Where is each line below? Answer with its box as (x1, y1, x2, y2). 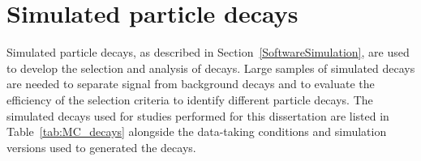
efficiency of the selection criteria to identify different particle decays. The (6, 91, 373, 108)
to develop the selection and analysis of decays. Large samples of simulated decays (6, 59, 415, 76)
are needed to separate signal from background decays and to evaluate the (6, 75, 375, 92)
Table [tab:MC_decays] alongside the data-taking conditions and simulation (6, 123, 387, 140)
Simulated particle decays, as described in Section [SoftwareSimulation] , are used (6, 44, 410, 61)
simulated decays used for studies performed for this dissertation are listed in (6, 107, 389, 124)
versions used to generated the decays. (6, 138, 196, 155)
